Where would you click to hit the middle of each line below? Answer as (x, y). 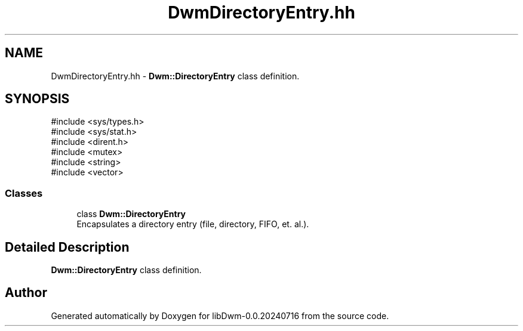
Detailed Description (67, 247)
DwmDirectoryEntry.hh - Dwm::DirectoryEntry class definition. (175, 76)
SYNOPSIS (37, 99)
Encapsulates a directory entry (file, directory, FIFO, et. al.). (193, 224)
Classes (24, 193)
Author (26, 293)
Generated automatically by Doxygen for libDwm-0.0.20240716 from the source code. (220, 315)
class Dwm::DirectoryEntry (131, 214)
